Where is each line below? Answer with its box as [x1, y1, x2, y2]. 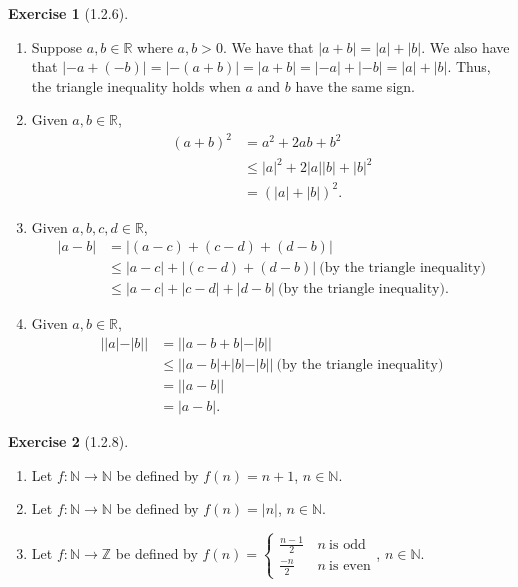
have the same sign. [295, 75, 415, 96]
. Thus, [447, 56, 491, 77]
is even [329, 558, 371, 573]
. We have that [222, 36, 314, 57]
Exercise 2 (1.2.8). [8, 430, 129, 451]
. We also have [421, 36, 510, 57]
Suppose [31, 36, 83, 57]
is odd [329, 537, 366, 552]
